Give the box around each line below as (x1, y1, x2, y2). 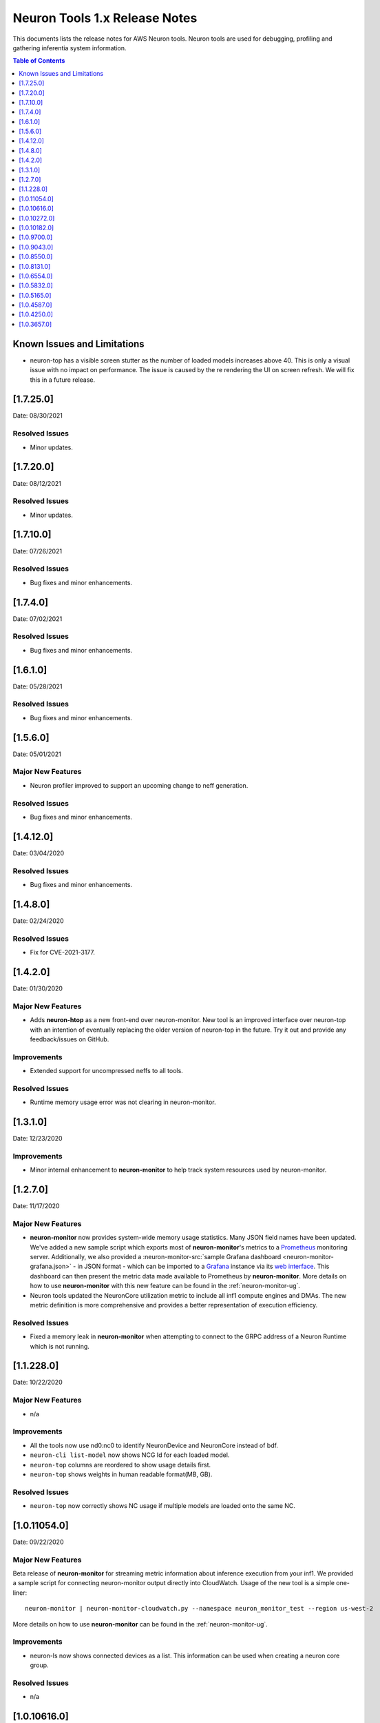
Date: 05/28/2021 (12, 682, 63, 691)
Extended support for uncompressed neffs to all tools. (30, 1067, 184, 1075)
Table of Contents (12, 57, 65, 65)
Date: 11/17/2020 (12, 1202, 60, 1210)
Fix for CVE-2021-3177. (30, 948, 96, 957)
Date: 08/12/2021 (12, 479, 61, 487)
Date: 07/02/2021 (12, 614, 63, 623)
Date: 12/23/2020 (12, 1134, 63, 1143)
